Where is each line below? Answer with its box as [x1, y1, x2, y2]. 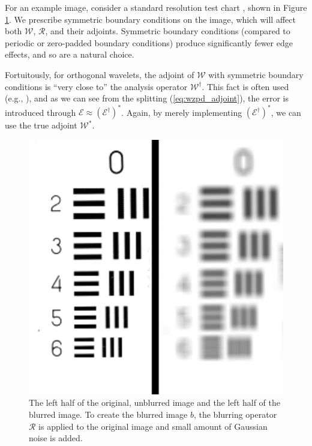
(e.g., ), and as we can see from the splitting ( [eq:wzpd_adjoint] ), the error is [5, 92, 289, 104]
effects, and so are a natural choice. [5, 48, 134, 61]
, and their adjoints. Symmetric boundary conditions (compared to [45, 25, 290, 37]
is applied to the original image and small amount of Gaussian [38, 420, 268, 432]
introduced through [5, 106, 76, 118]
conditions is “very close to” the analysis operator [5, 80, 188, 92]
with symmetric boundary [208, 68, 304, 80]
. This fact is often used [202, 80, 289, 92]
